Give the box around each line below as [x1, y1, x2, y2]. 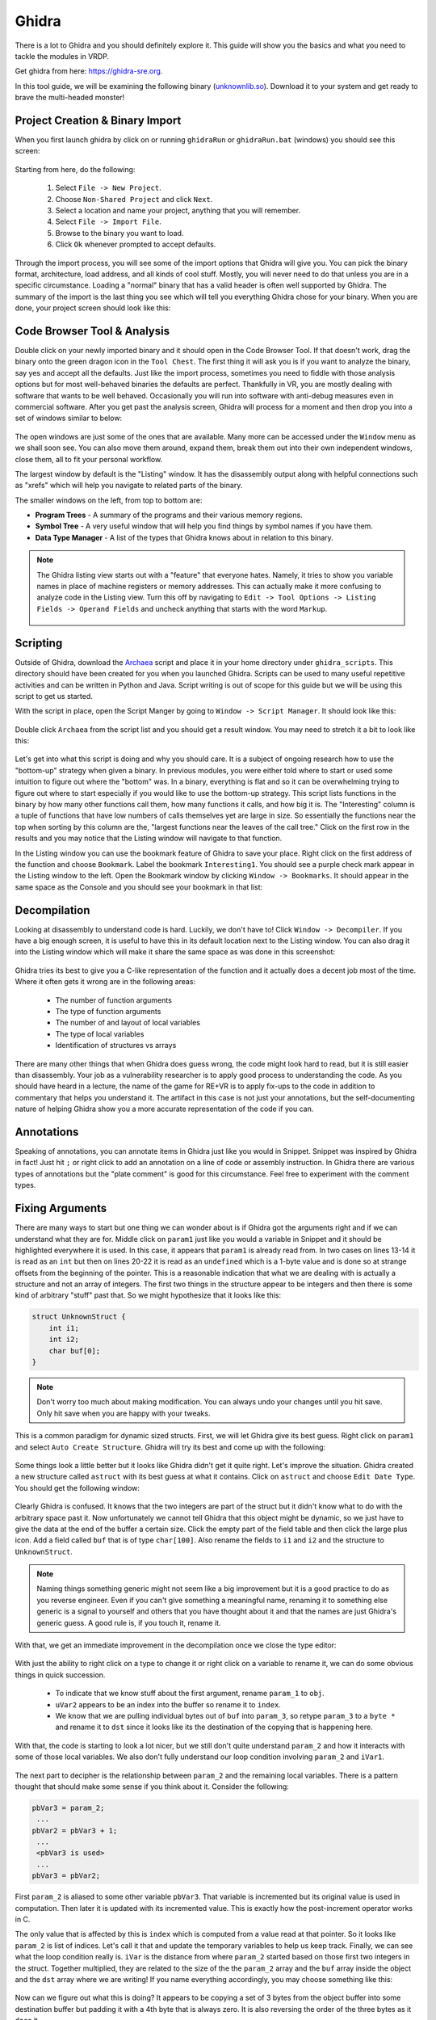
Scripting [15, 636, 63, 650]
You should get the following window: [15, 1483, 140, 1492]
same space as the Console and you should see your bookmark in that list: [15, 882, 263, 892]
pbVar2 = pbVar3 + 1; [31, 1826, 118, 1835]
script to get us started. [15, 691, 93, 701]
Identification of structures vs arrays [55, 1041, 177, 1050]
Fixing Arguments [15, 1201, 107, 1215]
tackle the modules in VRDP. [15, 51, 109, 61]
